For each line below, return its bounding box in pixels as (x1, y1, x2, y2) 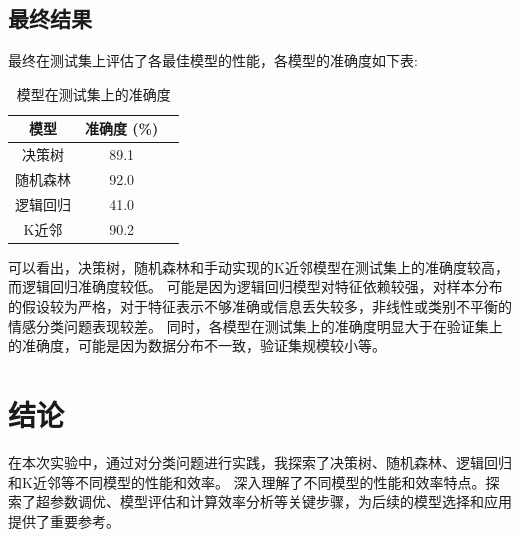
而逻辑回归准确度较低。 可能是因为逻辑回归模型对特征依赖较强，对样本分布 (8, 276, 503, 297)
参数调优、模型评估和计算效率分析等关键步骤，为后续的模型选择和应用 (49, 491, 512, 512)
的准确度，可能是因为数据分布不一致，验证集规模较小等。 (8, 335, 386, 356)
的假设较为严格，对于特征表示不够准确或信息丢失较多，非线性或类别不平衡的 (8, 296, 512, 317)
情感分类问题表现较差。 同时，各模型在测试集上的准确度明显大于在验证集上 (8, 315, 503, 336)
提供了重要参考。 (8, 510, 120, 531)
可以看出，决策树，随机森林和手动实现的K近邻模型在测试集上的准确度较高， (8, 256, 509, 277)
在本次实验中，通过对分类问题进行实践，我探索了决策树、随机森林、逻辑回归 (8, 451, 512, 472)
